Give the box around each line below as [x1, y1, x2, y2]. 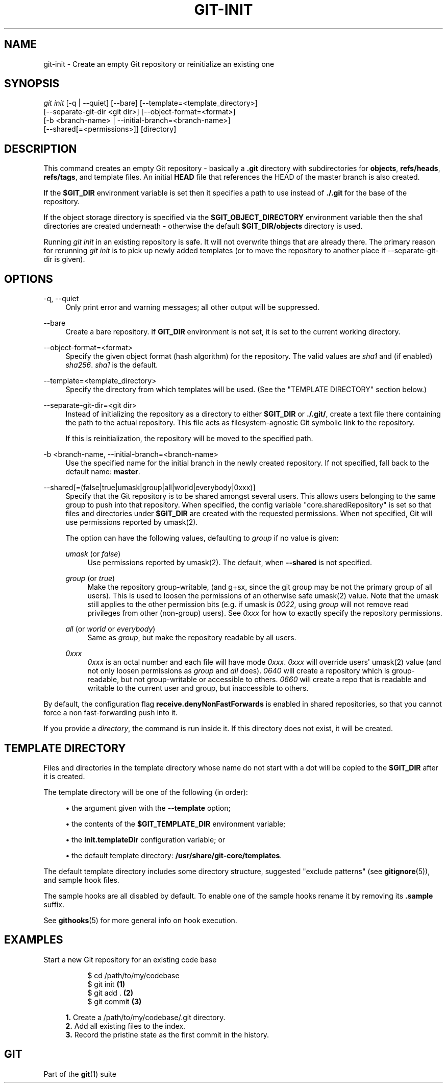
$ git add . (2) [87, 988, 134, 997]
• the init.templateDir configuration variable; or [65, 835, 226, 844]
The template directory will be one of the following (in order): [43, 787, 248, 796]
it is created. [43, 771, 85, 781]
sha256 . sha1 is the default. [65, 360, 158, 370]
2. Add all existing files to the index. [65, 1021, 186, 1030]
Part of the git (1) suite [43, 1069, 116, 1078]
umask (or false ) [65, 549, 121, 559]
